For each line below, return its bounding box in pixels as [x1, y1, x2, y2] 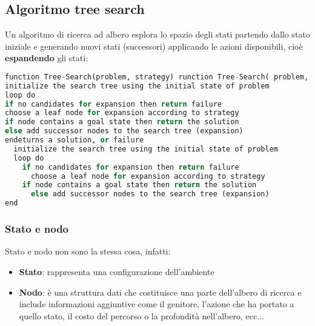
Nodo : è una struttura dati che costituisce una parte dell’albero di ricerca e [19, 285, 302, 298]
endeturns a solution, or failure [5, 136, 144, 145]
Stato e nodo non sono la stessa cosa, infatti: [5, 245, 171, 258]
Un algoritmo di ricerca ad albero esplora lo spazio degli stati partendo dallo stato [5, 28, 310, 41]
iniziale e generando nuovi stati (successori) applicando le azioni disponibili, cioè [5, 39, 303, 52]
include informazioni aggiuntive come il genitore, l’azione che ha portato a [19, 298, 294, 310]
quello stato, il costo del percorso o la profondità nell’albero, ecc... [19, 309, 264, 322]
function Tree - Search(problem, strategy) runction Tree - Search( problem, [5, 72, 309, 81]
